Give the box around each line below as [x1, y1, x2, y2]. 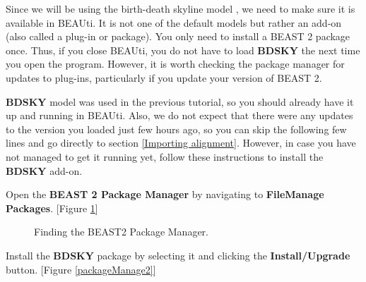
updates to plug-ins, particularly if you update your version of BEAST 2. [6, 70, 322, 85]
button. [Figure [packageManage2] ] [6, 262, 156, 276]
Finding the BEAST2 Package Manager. [34, 224, 209, 239]
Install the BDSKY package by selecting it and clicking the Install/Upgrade [6, 247, 350, 262]
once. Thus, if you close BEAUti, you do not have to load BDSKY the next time [6, 42, 360, 57]
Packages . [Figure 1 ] [6, 200, 98, 215]
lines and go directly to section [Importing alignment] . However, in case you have [6, 135, 356, 150]
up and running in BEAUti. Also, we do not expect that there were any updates [6, 108, 353, 123]
